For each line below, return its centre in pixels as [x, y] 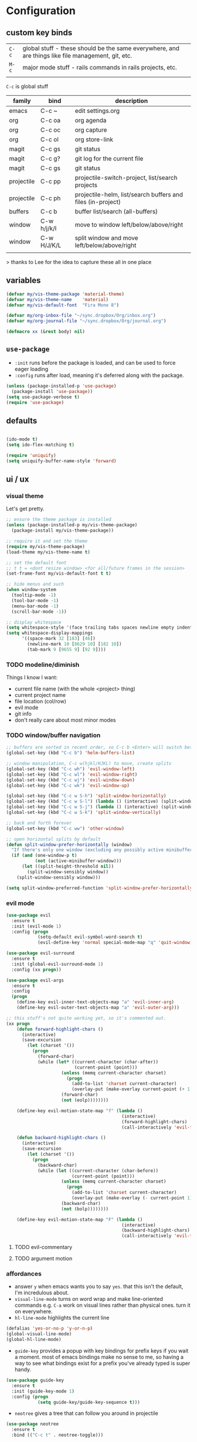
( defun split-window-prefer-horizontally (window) [69, 844]
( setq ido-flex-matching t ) [40, 445]
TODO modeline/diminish [43, 665]
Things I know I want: [32, 677]
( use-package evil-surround [40, 953]
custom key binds [39, 33]
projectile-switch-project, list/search [126, 178]
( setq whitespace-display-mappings [50, 633]
